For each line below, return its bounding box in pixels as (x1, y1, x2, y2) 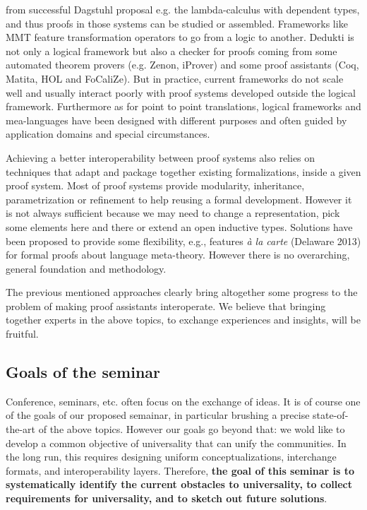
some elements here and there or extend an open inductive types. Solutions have (6, 219, 353, 234)
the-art (6, 422, 36, 437)
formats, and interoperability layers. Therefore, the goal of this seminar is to (6, 463, 354, 478)
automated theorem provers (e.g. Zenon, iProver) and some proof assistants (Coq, (6, 57, 359, 72)
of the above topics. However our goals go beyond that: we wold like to (38, 422, 345, 437)
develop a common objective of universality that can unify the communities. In (6, 435, 347, 450)
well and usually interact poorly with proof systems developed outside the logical (6, 85, 356, 100)
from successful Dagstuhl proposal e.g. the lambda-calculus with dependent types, (6, 2, 360, 16)
